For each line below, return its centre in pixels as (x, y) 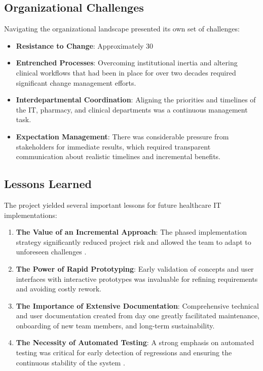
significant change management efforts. (76, 82)
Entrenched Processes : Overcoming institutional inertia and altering (127, 63)
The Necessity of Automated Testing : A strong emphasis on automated (135, 342)
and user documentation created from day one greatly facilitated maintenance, (138, 316)
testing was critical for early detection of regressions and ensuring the (124, 353)
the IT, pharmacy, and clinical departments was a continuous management (132, 109)
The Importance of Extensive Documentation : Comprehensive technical (137, 305)
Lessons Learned (48, 184)
